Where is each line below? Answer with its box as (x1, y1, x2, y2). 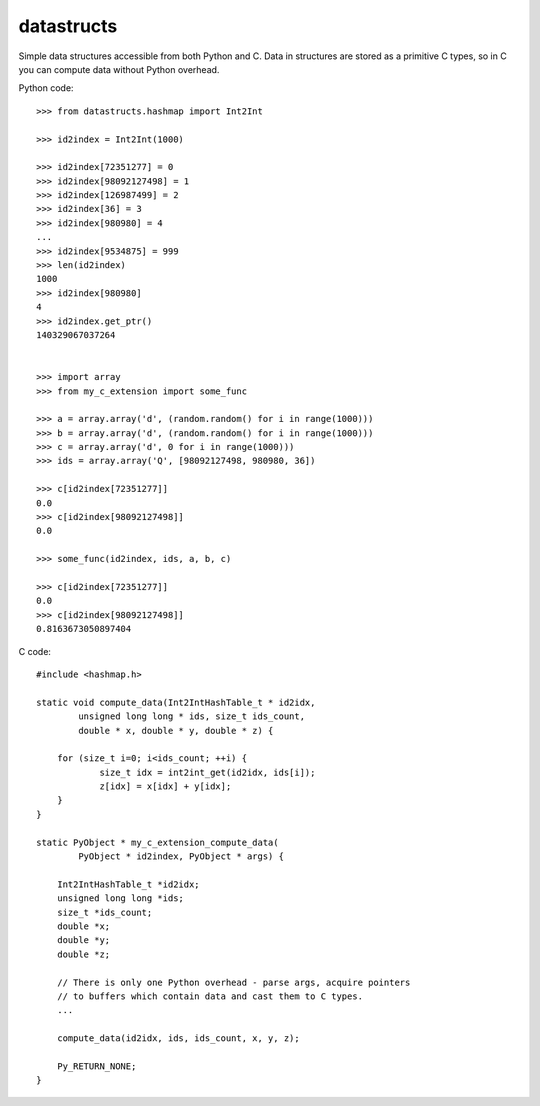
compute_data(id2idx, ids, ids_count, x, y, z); (56, 1033, 300, 1044)
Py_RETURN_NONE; (56, 1060, 137, 1072)
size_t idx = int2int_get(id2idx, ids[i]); (99, 766, 316, 778)
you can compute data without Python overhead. (18, 63, 220, 75)
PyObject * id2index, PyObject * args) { (78, 851, 285, 862)
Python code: (18, 82, 74, 94)
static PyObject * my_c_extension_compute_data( (36, 836, 279, 848)
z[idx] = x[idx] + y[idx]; (99, 781, 232, 792)
